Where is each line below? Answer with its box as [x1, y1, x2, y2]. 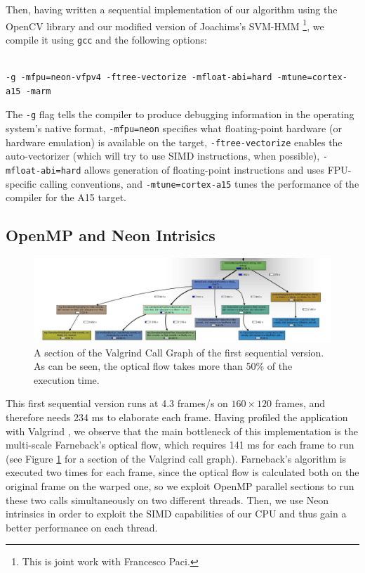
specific [6, 176, 37, 191]
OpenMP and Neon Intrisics [6, 224, 215, 246]
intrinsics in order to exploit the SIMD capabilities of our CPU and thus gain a [6, 506, 347, 521]
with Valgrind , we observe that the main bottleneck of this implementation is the [6, 423, 358, 438]
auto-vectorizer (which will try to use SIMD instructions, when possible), [6, 148, 320, 163]
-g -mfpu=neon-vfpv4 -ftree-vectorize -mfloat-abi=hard [6, 72, 272, 83]
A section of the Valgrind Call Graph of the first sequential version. [34, 345, 324, 359]
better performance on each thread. [6, 520, 158, 534]
